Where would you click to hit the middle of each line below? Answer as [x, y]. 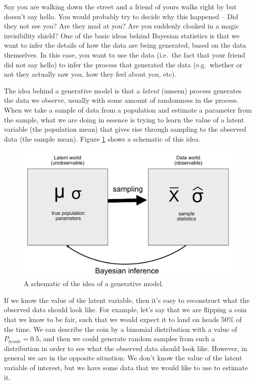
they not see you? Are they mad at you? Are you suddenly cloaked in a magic [122, 26]
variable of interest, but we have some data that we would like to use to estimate [126, 367]
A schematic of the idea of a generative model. [94, 283]
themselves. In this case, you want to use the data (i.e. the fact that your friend [125, 54]
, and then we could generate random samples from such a [127, 339]
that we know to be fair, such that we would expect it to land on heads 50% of [123, 319]
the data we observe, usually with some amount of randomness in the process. [122, 100]
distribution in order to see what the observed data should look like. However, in [126, 348]
